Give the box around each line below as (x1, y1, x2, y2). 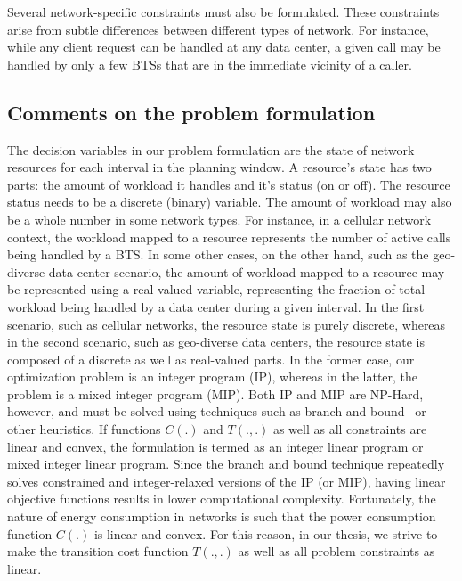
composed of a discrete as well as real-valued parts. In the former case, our (7, 349, 415, 368)
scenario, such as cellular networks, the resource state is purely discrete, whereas (7, 315, 446, 333)
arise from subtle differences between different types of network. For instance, (7, 20, 429, 38)
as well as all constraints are (272, 420, 427, 438)
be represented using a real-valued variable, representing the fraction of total (7, 280, 426, 299)
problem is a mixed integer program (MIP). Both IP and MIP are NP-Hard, (7, 384, 424, 403)
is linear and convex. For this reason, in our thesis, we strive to (93, 524, 438, 543)
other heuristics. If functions (7, 420, 161, 438)
